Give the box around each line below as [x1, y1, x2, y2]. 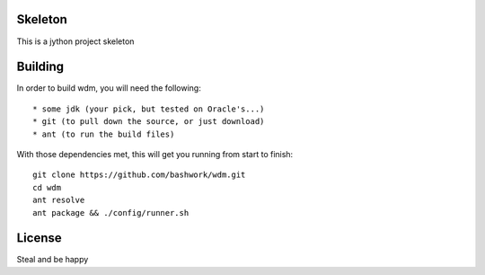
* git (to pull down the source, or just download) [32, 117, 265, 127]
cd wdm [32, 182, 62, 192]
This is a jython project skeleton [16, 36, 135, 47]
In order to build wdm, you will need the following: [16, 83, 201, 93]
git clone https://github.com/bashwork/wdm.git [32, 170, 246, 180]
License [16, 230, 62, 246]
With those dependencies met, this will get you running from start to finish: [16, 148, 294, 159]
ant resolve [32, 195, 85, 206]
